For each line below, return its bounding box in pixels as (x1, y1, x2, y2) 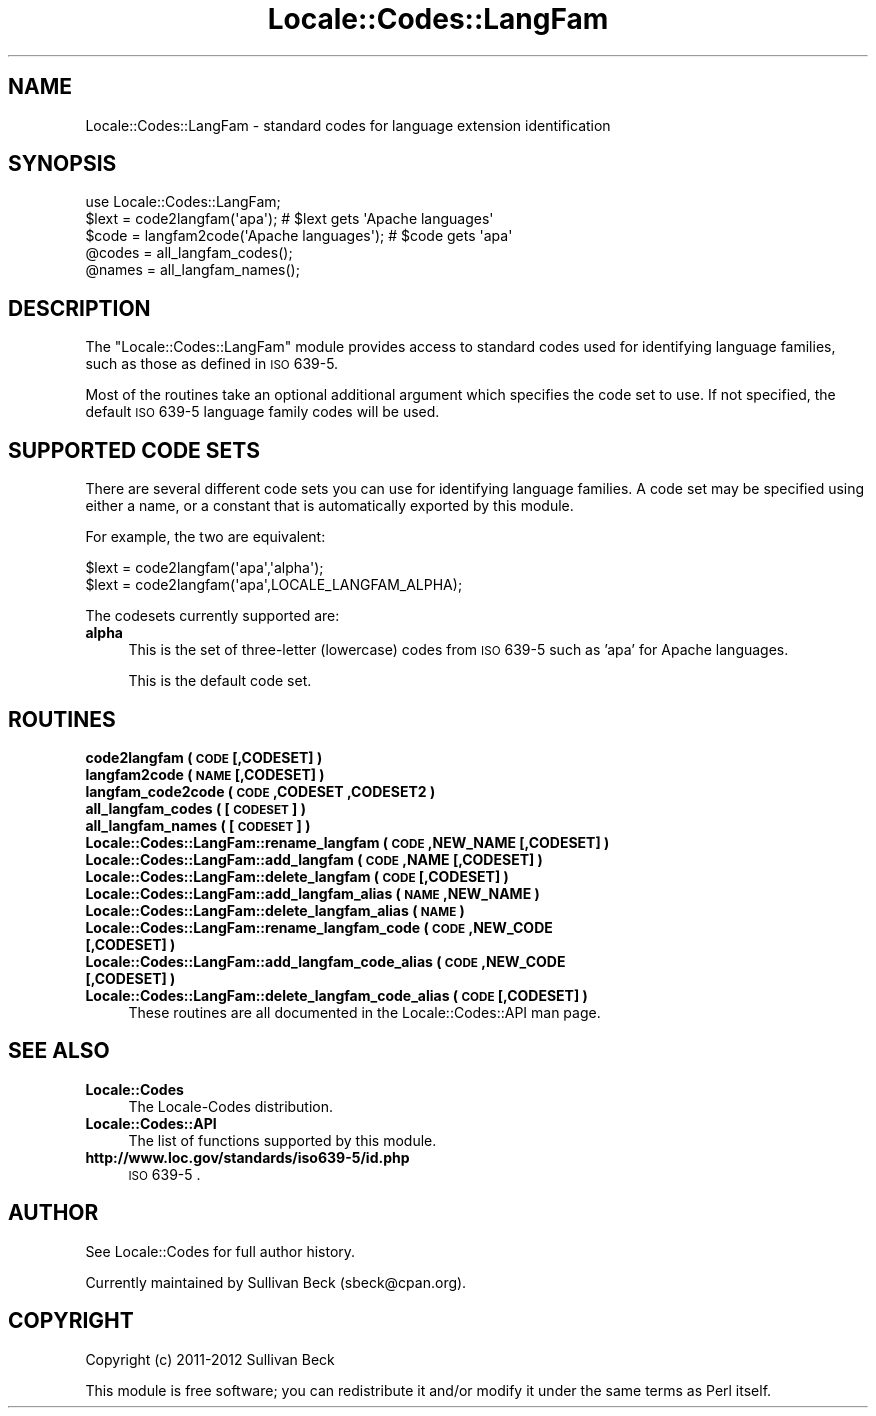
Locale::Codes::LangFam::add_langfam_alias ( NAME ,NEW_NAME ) (85, 884, 540, 902)
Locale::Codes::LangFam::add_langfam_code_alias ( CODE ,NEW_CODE (85, 952, 566, 970)
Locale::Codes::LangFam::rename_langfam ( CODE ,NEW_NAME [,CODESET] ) (85, 833, 610, 851)
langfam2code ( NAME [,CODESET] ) (85, 765, 325, 783)
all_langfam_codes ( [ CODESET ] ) (85, 799, 306, 817)
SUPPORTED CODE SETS (8, 437, 260, 463)
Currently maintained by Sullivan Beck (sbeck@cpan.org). (85, 1273, 467, 1291)
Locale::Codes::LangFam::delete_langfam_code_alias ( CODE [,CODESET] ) (85, 986, 588, 1004)
